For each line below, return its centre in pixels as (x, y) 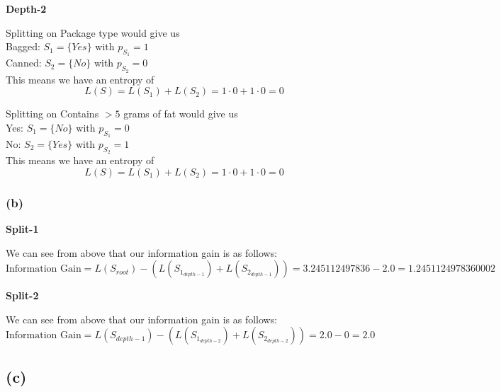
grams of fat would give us (181, 114)
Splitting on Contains (52, 114)
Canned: (24, 63)
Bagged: (23, 46)
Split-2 (22, 295)
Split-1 (22, 229)
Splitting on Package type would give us (93, 32)
